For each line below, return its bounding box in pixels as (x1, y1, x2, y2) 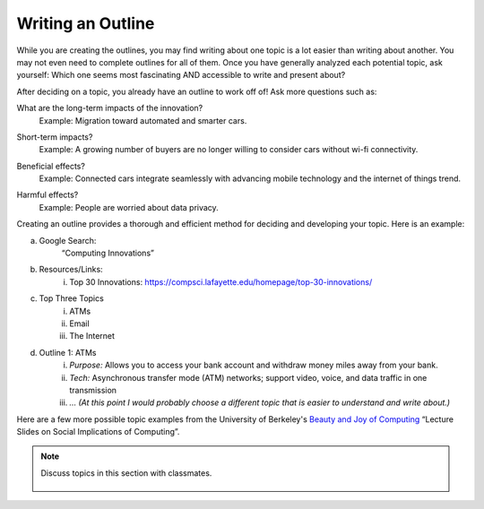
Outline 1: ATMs (39, 347, 97, 358)
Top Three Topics (39, 293, 105, 304)
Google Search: (39, 235, 97, 246)
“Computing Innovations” (61, 247, 154, 259)
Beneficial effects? (16, 160, 85, 171)
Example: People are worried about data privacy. (39, 202, 219, 212)
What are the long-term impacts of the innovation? (16, 103, 203, 114)
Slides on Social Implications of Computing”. (16, 427, 180, 437)
